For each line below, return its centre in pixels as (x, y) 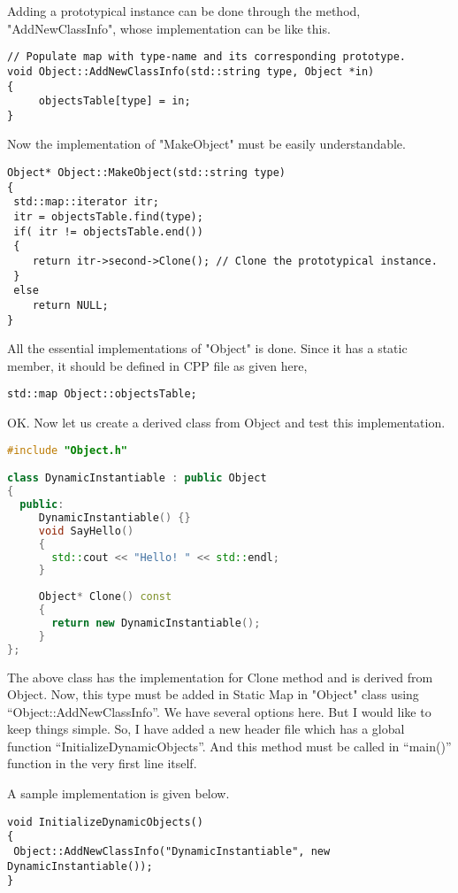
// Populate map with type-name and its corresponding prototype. (207, 57)
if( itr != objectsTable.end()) (108, 231)
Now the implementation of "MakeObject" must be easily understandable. (206, 144)
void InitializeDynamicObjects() (105, 822)
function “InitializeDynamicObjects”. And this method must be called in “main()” (229, 746)
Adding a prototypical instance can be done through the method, (184, 11)
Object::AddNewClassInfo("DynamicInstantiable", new (172, 851)
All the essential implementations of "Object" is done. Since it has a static (207, 348)
